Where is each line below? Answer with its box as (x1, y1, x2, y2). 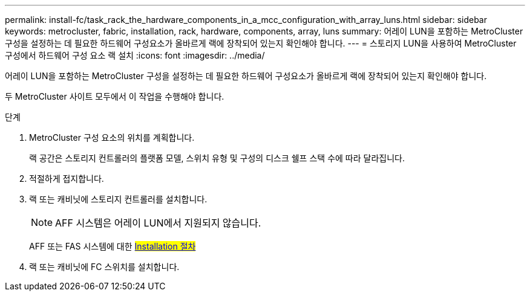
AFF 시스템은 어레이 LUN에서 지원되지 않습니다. (55, 217, 261, 229)
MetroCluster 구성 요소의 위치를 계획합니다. (29, 132, 195, 143)
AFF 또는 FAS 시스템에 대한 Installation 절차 (29, 241, 196, 251)
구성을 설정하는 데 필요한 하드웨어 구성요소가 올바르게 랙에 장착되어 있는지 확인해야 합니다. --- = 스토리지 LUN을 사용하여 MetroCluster (5, 38, 517, 48)
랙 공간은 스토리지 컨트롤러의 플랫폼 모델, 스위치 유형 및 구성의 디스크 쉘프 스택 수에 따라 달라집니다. (29, 153, 405, 163)
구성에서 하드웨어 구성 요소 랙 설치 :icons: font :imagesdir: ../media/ (5, 50, 265, 60)
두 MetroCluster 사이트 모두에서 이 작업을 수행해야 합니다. (5, 91, 224, 101)
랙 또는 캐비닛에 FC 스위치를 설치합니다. (29, 262, 180, 272)
